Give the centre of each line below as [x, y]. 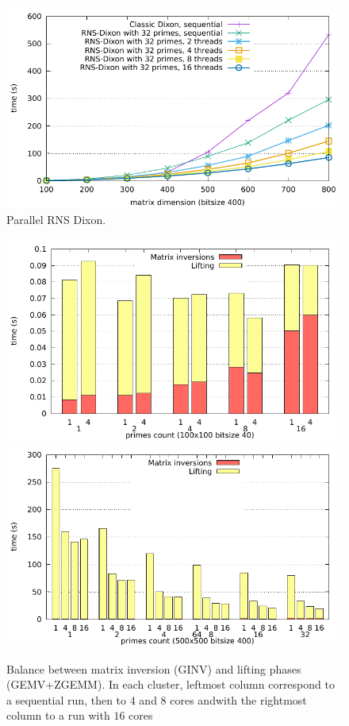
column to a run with [58, 715]
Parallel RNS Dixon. [56, 219]
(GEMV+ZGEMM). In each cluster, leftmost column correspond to [171, 684]
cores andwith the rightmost [238, 699]
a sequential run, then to [67, 699]
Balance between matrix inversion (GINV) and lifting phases [154, 668]
